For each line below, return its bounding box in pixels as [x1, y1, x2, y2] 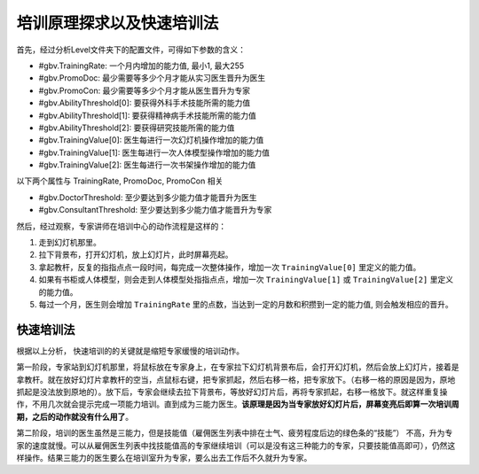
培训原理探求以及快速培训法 [16, 13, 219, 33]
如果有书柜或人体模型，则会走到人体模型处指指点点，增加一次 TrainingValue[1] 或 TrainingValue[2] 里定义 [38, 275, 454, 285]
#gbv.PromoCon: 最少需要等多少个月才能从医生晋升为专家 [38, 85, 250, 96]
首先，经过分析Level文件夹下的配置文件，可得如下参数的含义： [16, 44, 246, 55]
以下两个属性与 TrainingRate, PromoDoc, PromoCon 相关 [16, 175, 224, 186]
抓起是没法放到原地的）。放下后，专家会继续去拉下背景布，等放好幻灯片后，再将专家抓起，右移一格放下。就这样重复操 [16, 386, 448, 398]
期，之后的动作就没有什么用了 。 [16, 411, 133, 422]
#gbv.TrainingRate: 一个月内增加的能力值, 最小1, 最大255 [38, 60, 245, 71]
